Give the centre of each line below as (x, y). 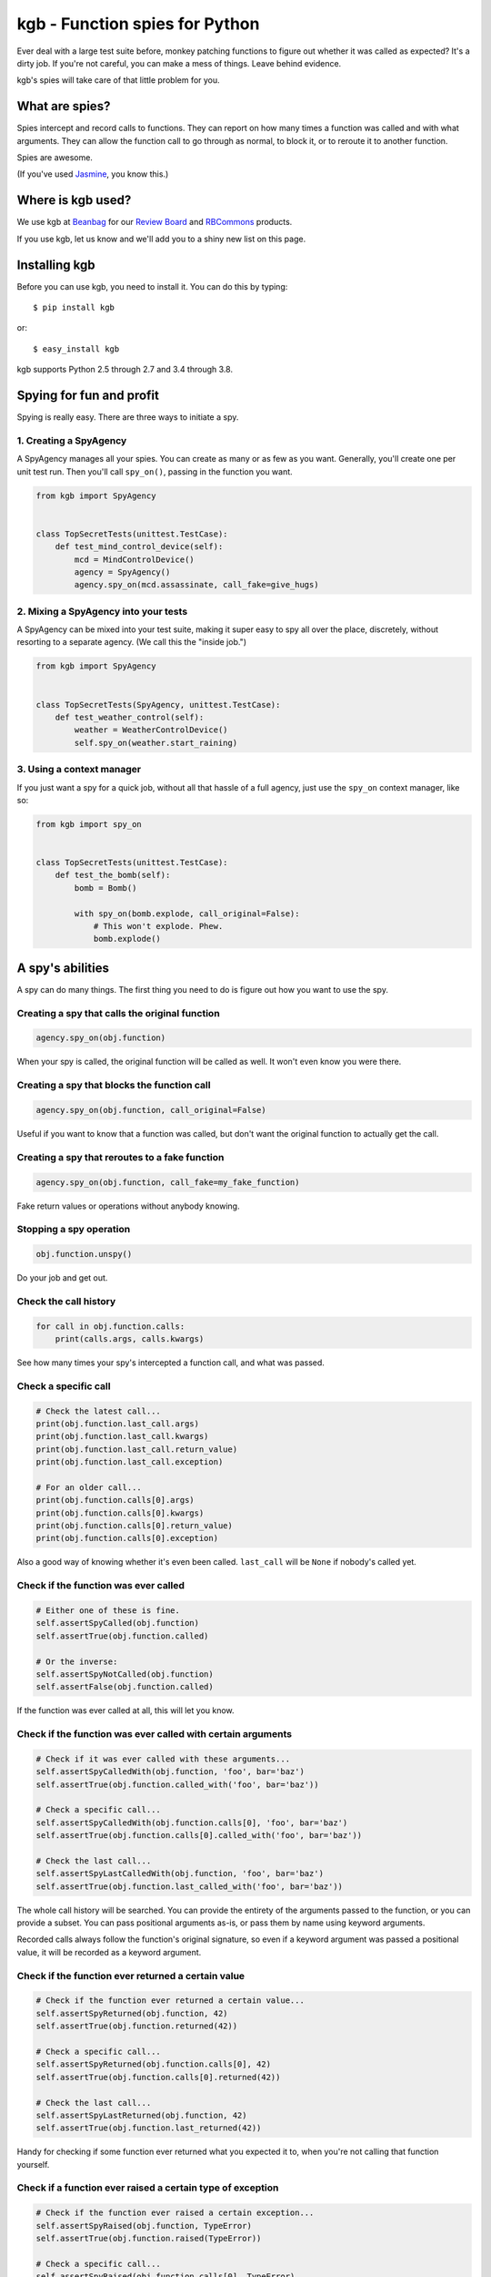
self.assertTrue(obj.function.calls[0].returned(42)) (158, 2077)
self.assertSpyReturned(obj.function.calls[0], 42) (154, 2064)
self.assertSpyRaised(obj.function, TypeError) (144, 2226)
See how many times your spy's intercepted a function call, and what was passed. (170, 1363)
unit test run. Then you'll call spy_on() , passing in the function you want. (155, 471)
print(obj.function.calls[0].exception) (127, 1538)
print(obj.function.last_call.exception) (130, 1462)
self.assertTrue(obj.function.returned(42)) (137, 2026)
